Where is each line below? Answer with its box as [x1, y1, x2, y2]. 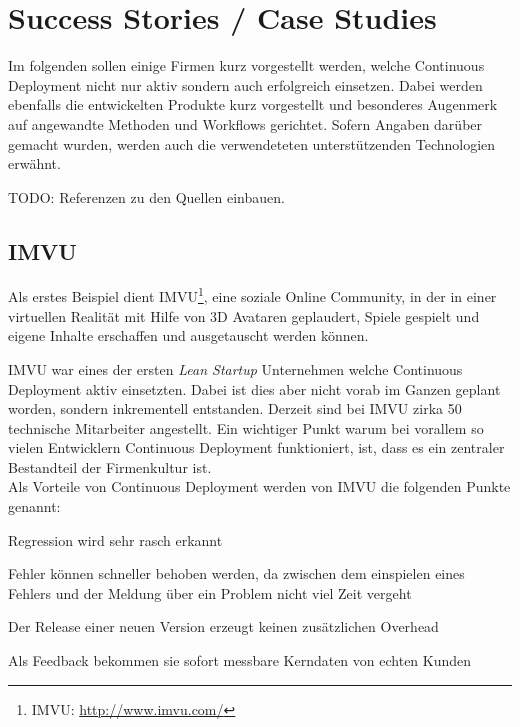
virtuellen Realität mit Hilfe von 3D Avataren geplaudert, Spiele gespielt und [8, 305, 480, 326]
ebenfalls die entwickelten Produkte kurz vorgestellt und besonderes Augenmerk [8, 94, 498, 115]
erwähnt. [8, 153, 61, 174]
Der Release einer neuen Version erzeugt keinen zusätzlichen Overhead [8, 616, 439, 637]
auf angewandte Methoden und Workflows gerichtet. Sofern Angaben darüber [8, 113, 483, 134]
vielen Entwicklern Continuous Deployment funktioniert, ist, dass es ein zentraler [8, 437, 505, 458]
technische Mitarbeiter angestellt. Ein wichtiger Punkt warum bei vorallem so [8, 417, 484, 438]
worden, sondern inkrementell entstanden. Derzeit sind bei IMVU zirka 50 [8, 398, 462, 419]
